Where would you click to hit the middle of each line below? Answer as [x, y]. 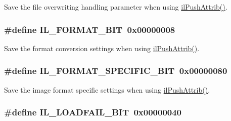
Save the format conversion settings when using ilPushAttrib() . [102, 48]
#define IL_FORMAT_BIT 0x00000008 [90, 29]
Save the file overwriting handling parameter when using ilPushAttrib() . [116, 7]
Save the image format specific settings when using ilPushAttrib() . [107, 89]
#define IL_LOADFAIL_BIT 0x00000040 [93, 112]
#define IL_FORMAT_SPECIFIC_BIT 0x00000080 [116, 71]
